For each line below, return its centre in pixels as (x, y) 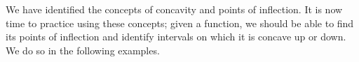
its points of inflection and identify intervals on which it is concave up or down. (176, 37)
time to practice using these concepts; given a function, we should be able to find (180, 23)
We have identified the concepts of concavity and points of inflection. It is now (174, 9)
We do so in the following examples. (83, 50)
